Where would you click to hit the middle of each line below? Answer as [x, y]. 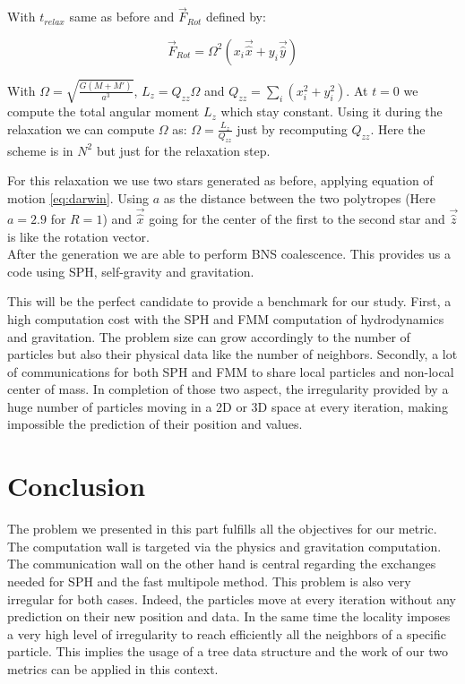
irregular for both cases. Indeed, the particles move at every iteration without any [232, 598]
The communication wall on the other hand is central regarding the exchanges [222, 564]
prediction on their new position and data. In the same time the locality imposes [229, 616]
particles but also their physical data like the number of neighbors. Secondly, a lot [232, 354]
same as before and [122, 17]
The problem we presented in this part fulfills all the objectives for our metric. [222, 529]
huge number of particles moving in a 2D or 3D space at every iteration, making [228, 406]
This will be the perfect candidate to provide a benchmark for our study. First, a [229, 301]
